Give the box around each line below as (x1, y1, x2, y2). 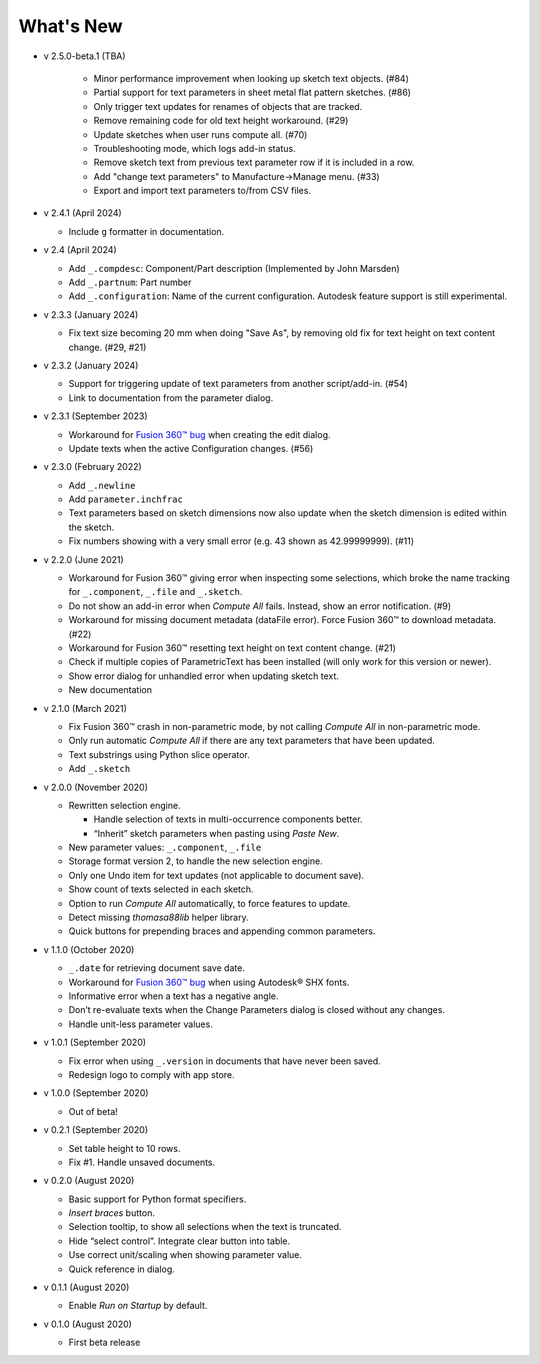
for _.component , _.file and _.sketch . (68, 586, 243, 598)
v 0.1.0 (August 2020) (43, 1318, 132, 1330)
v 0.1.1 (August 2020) (43, 1281, 130, 1294)
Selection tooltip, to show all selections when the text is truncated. (68, 1221, 342, 1233)
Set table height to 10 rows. (68, 1142, 181, 1154)
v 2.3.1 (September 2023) (43, 410, 149, 422)
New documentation (68, 684, 152, 696)
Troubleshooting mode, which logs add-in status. (93, 142, 296, 154)
